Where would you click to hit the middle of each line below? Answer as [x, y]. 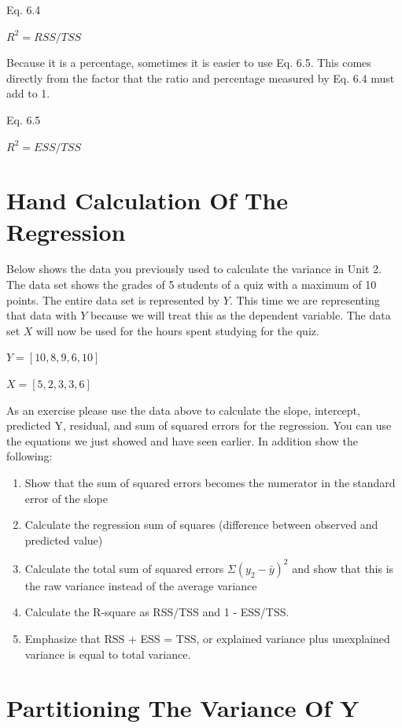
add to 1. [28, 93]
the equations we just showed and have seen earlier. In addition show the [182, 440]
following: [30, 456]
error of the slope [66, 498]
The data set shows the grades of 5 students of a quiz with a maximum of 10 [192, 285]
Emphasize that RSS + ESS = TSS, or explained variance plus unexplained [207, 639]
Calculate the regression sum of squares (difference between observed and [201, 525]
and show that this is [343, 568]
